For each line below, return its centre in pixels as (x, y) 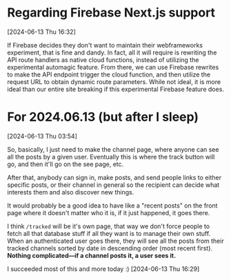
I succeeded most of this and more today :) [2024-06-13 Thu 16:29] (103, 269)
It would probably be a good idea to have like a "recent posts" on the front (112, 206)
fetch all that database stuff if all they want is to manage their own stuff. (109, 233)
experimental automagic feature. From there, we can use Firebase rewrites (113, 67)
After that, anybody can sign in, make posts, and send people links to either (114, 177)
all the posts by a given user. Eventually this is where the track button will (111, 157)
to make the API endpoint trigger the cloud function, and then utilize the (109, 74)
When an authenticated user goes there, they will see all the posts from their (115, 241)
